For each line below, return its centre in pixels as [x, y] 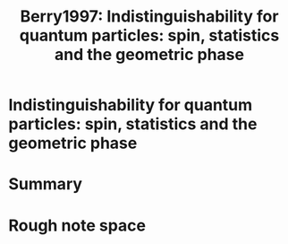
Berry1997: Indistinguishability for [149, 17]
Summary [45, 184]
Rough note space [77, 225]
